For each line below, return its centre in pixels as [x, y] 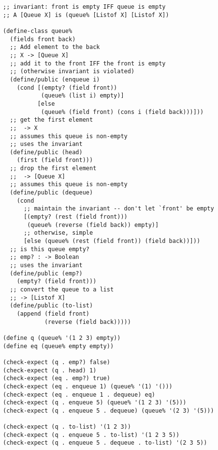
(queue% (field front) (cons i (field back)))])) [122, 112]
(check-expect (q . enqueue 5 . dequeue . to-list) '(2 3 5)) [105, 443]
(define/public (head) [46, 152]
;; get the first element [51, 120]
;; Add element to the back [55, 47]
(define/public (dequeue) [51, 193]
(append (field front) [53, 313]
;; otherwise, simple [58, 233]
